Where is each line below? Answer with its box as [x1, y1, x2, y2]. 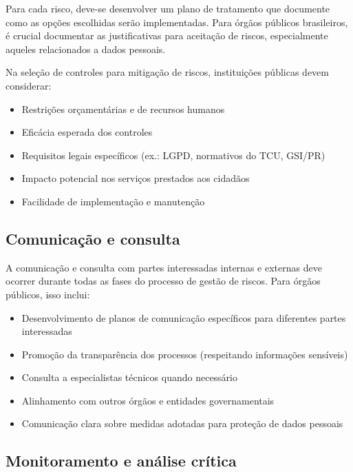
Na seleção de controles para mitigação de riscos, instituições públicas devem [6, 65, 329, 79]
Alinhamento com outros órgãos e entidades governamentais [21, 393, 275, 407]
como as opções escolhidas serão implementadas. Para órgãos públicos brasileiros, [6, 14, 348, 29]
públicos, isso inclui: [6, 287, 90, 301]
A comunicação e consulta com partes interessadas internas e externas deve [6, 260, 322, 274]
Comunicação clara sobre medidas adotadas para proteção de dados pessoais [21, 416, 343, 431]
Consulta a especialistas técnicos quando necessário [21, 370, 238, 384]
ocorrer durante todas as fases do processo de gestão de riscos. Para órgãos [6, 274, 321, 288]
